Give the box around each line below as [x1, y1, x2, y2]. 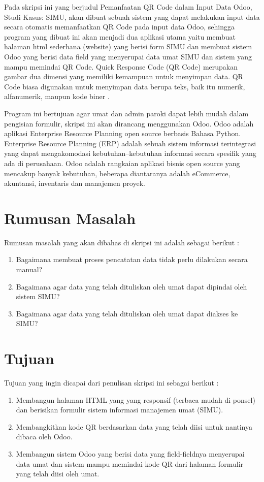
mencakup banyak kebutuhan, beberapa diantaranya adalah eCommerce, [4, 168, 230, 178]
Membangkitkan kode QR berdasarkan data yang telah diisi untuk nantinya [16, 421, 253, 432]
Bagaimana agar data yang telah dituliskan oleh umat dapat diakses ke [16, 308, 238, 318]
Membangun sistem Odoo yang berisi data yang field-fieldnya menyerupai [16, 448, 245, 459]
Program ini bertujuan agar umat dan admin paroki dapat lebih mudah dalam [4, 108, 249, 118]
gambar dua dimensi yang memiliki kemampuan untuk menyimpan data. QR [4, 71, 243, 82]
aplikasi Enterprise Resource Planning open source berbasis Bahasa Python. [4, 128, 241, 139]
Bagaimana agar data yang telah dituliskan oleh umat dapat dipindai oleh [16, 281, 247, 292]
